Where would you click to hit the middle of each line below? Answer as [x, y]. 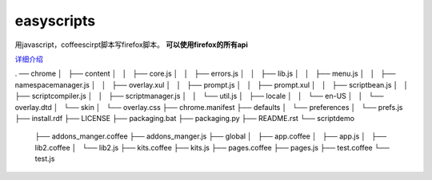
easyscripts [55, 21]
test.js [45, 158]
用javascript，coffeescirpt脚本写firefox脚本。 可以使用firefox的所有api [131, 45]
